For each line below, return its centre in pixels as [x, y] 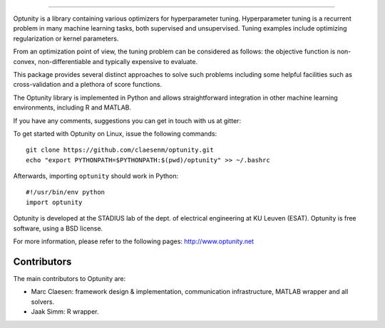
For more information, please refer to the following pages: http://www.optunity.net [134, 241]
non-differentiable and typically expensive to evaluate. [118, 61]
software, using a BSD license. [58, 228]
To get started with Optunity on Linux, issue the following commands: [115, 133]
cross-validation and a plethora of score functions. [88, 85]
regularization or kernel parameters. [66, 38]
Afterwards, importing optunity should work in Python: [96, 176]
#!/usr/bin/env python [66, 192]
